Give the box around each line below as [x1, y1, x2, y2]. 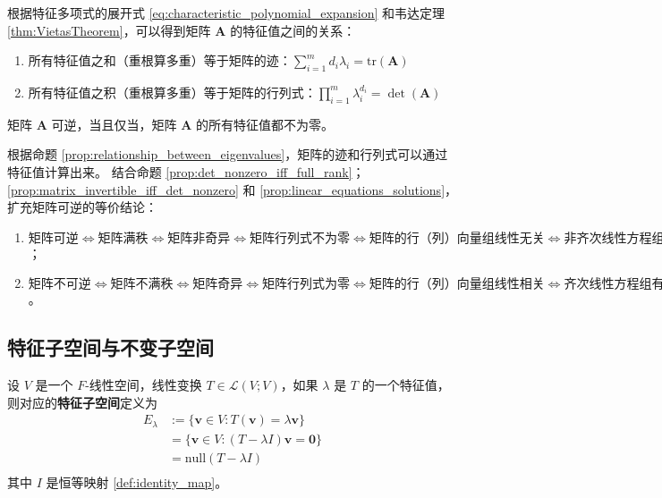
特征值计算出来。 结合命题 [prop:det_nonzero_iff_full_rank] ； [7, 162, 365, 181]
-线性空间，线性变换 [85, 376, 202, 394]
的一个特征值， [361, 376, 450, 394]
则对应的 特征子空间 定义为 [7, 392, 157, 411]
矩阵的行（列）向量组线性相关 [369, 278, 545, 291]
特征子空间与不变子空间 [7, 333, 214, 361]
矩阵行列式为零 [262, 278, 350, 291]
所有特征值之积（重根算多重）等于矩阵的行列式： [28, 82, 317, 101]
